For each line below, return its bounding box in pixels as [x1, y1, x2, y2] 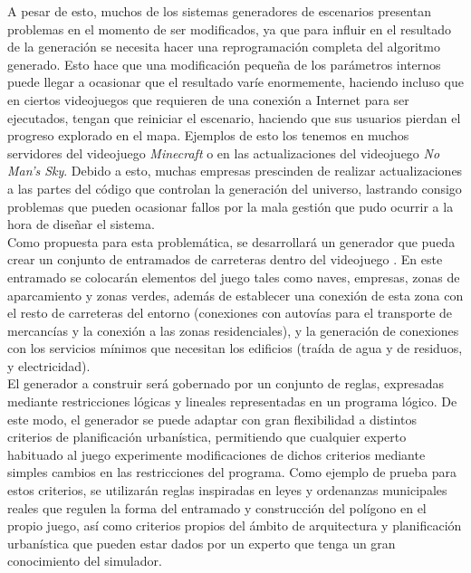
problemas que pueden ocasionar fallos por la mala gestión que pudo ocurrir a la [7, 196, 454, 215]
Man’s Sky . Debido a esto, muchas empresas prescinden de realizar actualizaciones [7, 161, 463, 180]
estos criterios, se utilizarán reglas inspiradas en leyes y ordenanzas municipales [7, 481, 447, 500]
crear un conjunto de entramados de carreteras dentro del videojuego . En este [7, 250, 443, 269]
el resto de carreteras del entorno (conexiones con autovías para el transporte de [7, 303, 453, 322]
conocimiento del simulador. [7, 551, 162, 570]
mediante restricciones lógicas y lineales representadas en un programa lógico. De [7, 392, 457, 411]
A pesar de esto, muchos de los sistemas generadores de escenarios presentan [7, 2, 431, 20]
